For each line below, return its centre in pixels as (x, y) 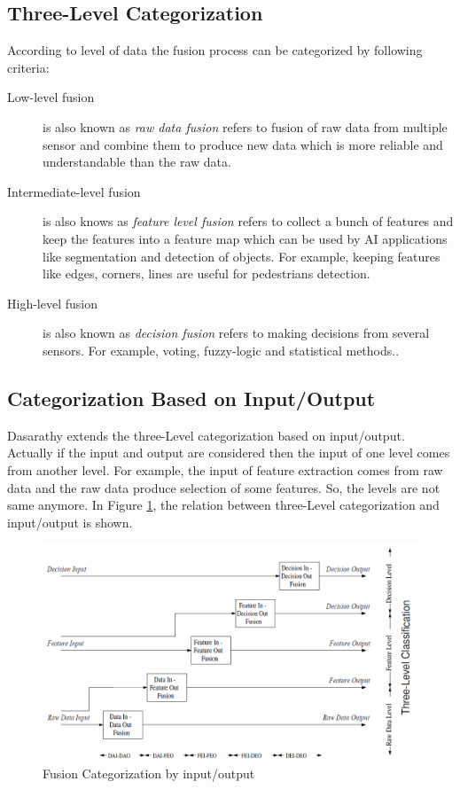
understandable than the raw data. (137, 162)
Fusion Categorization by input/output (149, 773)
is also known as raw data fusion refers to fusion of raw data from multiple (245, 126)
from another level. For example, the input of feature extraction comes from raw (225, 469)
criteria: (28, 67)
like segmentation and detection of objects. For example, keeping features (242, 256)
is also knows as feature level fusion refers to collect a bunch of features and (248, 221)
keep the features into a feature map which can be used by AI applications (245, 238)
